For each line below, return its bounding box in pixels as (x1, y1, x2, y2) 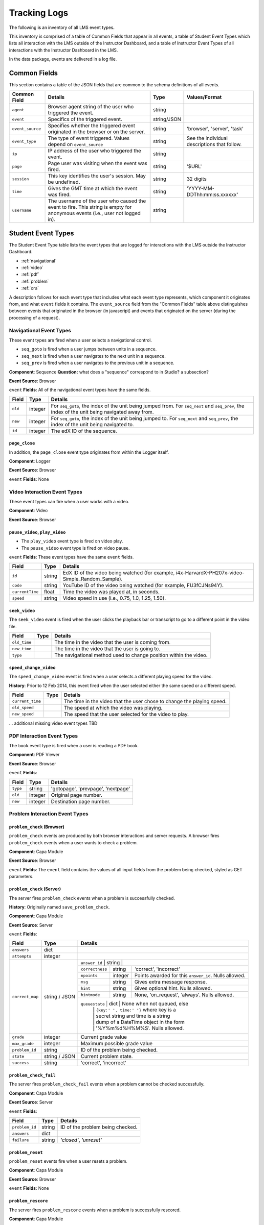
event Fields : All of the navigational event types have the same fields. (9, 387, 151, 393)
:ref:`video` (21, 265, 44, 270)
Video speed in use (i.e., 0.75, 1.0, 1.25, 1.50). (63, 595, 166, 602)
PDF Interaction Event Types (9, 733, 78, 739)
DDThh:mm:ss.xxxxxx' (186, 191, 238, 198)
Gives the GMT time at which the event (48, 185, 138, 192)
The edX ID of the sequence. (51, 427, 117, 434)
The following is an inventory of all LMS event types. (9, 24, 115, 30)
